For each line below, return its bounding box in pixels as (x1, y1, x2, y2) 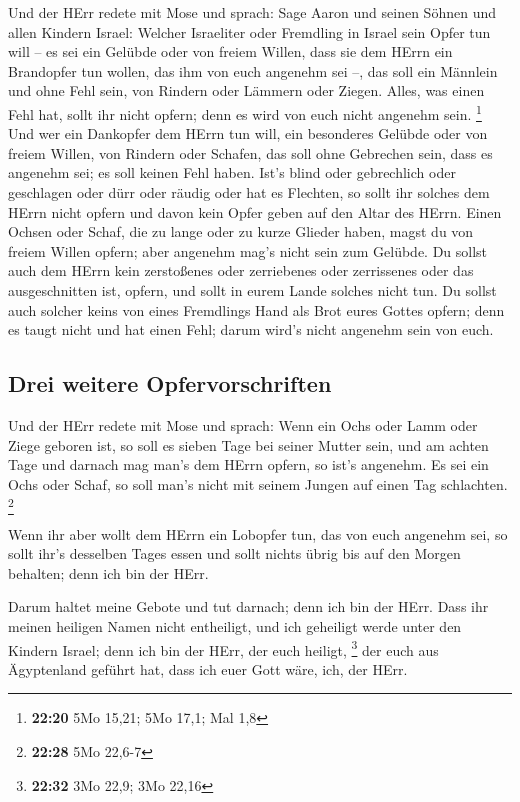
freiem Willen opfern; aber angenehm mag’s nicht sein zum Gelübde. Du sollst (8, 240, 488, 261)
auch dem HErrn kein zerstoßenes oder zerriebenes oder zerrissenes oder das (8, 260, 474, 281)
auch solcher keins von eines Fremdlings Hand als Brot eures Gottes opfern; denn (8, 299, 505, 320)
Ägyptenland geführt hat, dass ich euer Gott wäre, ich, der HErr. (8, 658, 408, 679)
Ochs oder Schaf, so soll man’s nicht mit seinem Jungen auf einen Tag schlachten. (8, 473, 508, 494)
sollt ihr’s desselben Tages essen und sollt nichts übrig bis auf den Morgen (8, 543, 461, 564)
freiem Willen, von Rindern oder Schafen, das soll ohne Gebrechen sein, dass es (8, 142, 493, 163)
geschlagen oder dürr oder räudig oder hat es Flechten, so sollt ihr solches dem (8, 182, 490, 202)
